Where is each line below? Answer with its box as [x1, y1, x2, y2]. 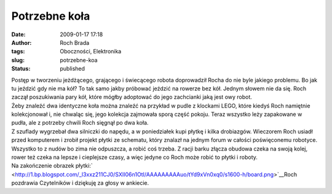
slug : [11, 56, 25, 64]
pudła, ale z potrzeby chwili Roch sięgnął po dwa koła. [11, 119, 149, 126]
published [60, 65, 85, 72]
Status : [11, 65, 31, 72]
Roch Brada [60, 39, 90, 46]
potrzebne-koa [60, 56, 98, 64]
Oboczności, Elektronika [60, 48, 122, 55]
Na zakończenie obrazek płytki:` [11, 162, 93, 169]
